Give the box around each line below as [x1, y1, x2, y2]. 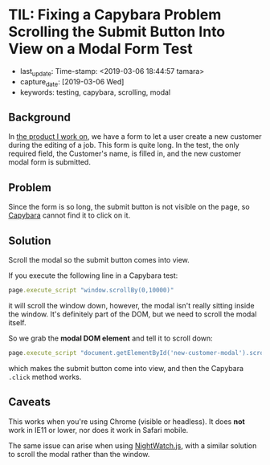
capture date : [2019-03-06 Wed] [19, 76, 125, 88]
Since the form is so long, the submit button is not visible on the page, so [8, 202, 251, 212]
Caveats [8, 395, 51, 409]
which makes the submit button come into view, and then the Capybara [8, 363, 243, 373]
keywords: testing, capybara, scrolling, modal [19, 87, 171, 97]
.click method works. [8, 372, 82, 381]
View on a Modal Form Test [8, 40, 193, 58]
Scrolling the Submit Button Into [8, 22, 226, 41]
